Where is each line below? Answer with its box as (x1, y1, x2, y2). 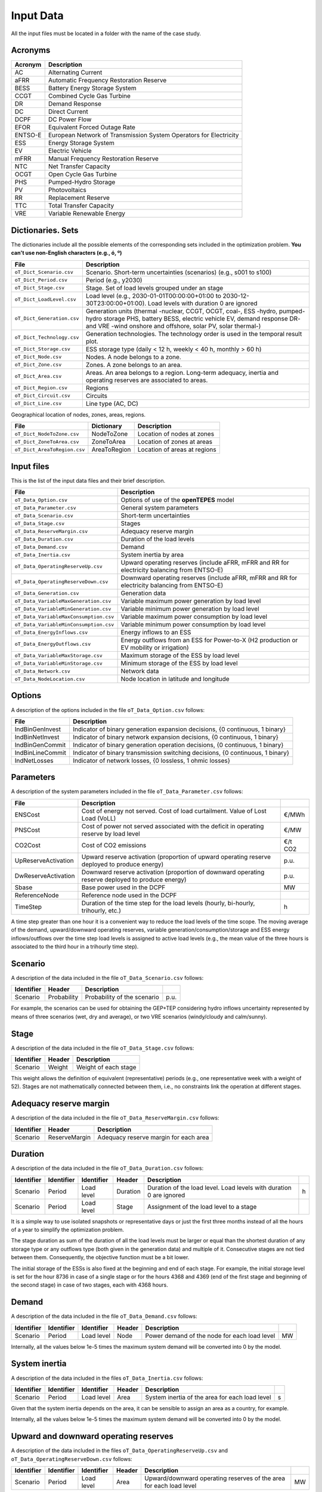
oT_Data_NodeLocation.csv (14, 676, 85, 682)
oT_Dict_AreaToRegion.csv (14, 446, 85, 453)
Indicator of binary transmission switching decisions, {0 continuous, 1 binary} (72, 748, 290, 757)
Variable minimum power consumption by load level (120, 621, 266, 629)
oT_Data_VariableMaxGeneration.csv (14, 597, 112, 604)
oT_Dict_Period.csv (14, 277, 68, 283)
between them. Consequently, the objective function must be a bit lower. (11, 1254, 190, 1261)
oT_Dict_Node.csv (14, 354, 62, 360)
